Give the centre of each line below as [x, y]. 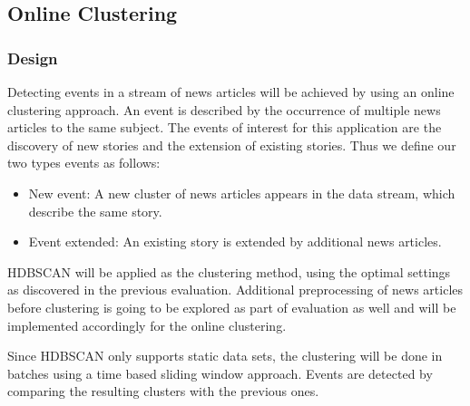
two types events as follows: [84, 163]
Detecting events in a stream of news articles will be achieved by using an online [231, 92]
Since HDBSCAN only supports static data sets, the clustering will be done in [225, 356]
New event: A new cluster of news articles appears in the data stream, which [242, 193]
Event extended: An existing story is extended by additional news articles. [235, 242]
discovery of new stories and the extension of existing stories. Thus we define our [232, 145]
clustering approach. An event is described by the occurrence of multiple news [224, 109]
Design [33, 58]
